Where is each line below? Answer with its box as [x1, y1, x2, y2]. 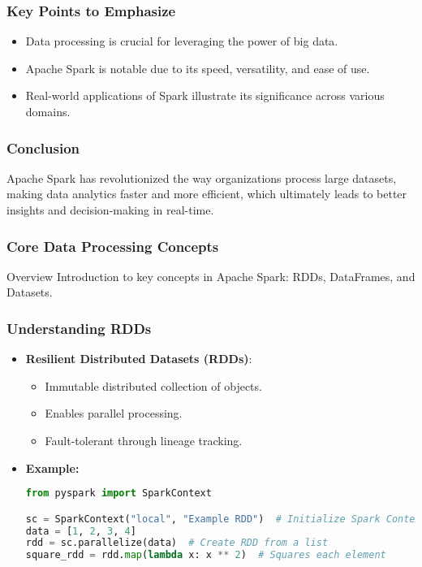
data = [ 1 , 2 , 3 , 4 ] [25, 525, 136, 537]
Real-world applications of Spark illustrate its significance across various [25, 87, 385, 104]
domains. [25, 103, 71, 119]
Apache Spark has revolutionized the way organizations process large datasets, [6, 169, 397, 186]
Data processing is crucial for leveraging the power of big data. [25, 32, 338, 50]
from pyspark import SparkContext [25, 487, 212, 500]
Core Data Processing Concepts [6, 236, 219, 256]
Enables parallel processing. [45, 405, 183, 422]
